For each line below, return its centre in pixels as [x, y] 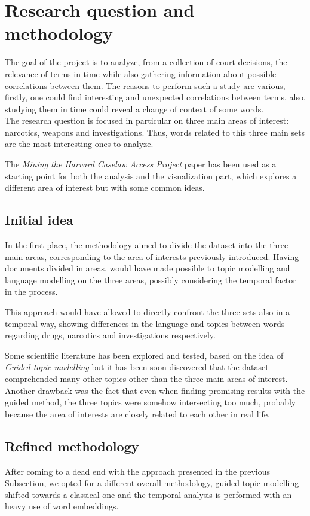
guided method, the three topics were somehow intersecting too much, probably [151, 402]
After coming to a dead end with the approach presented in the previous [138, 471]
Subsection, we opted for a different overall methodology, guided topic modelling [152, 483]
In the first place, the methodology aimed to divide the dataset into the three [147, 245]
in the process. [31, 291]
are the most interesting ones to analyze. [79, 144]
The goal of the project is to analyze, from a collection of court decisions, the [146, 62]
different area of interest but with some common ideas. [105, 187]
